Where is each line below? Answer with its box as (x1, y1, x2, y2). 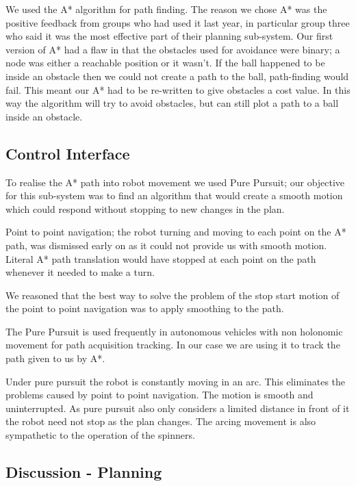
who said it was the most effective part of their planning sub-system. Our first (5, 29, 333, 43)
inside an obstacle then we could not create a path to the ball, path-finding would (5, 68, 349, 83)
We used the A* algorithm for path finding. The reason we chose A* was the (5, 2, 327, 16)
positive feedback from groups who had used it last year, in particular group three (5, 15, 350, 29)
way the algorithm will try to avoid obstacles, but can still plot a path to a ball (5, 96, 339, 110)
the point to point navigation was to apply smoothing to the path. (5, 301, 284, 316)
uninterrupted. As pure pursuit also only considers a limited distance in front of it (5, 400, 350, 415)
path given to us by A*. (5, 351, 105, 366)
